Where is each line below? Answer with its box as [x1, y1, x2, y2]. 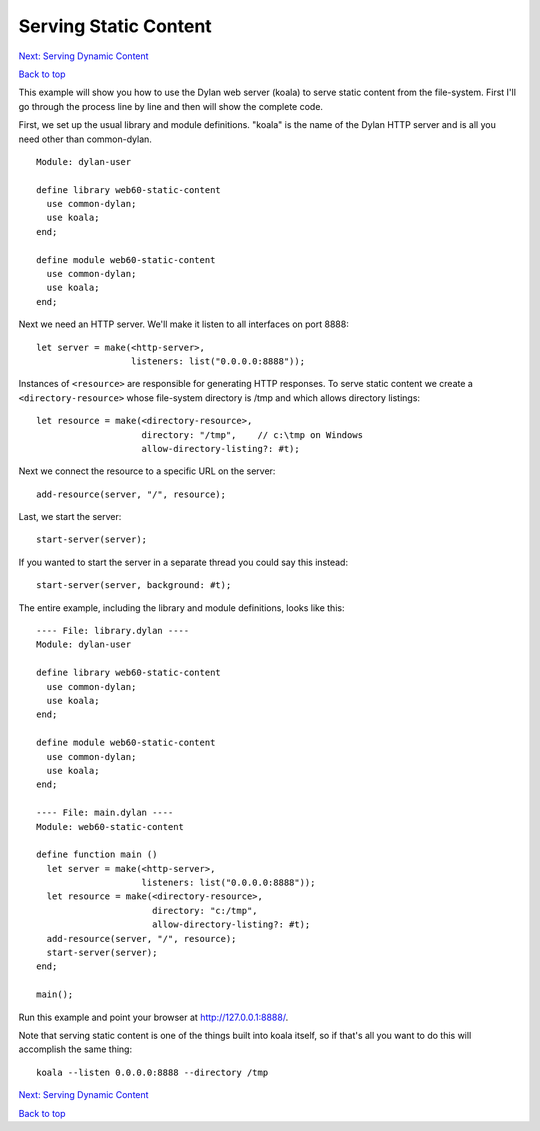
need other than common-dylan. [18, 133, 152, 145]
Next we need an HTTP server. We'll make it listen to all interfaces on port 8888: [18, 318, 349, 330]
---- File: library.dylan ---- [36, 625, 190, 637]
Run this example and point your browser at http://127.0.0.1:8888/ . [18, 1011, 289, 1023]
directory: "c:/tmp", [151, 905, 259, 916]
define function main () [36, 849, 158, 860]
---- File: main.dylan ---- [36, 807, 174, 819]
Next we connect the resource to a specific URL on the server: [18, 465, 276, 477]
